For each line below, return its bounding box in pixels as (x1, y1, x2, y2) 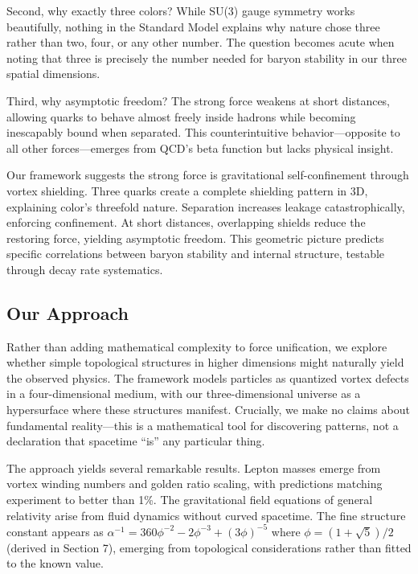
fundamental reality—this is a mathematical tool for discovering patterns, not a (6, 416, 399, 433)
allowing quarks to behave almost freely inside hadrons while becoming (6, 108, 356, 125)
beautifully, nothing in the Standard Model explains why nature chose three (6, 18, 380, 35)
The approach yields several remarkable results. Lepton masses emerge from (6, 459, 381, 476)
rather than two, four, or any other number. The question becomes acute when (6, 34, 395, 51)
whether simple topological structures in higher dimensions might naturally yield (6, 354, 404, 371)
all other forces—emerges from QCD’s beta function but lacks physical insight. (6, 139, 394, 156)
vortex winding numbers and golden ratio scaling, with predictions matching (6, 475, 383, 492)
